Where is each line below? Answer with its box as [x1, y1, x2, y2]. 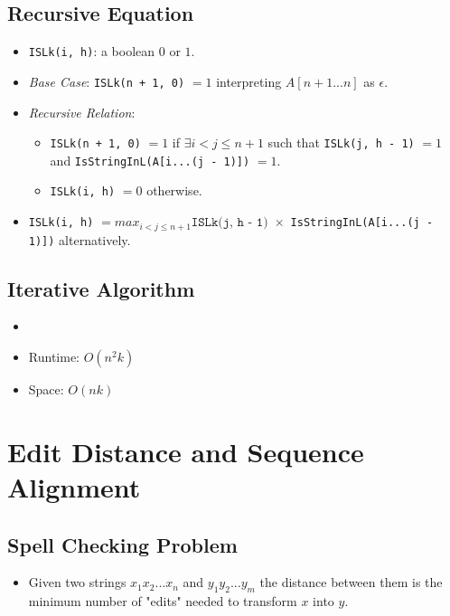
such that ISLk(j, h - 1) [267, 133, 415, 152]
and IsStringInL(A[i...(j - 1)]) [50, 150, 250, 169]
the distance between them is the [259, 573, 443, 592]
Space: [28, 379, 64, 398]
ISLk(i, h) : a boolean [28, 42, 155, 61]
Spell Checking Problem [7, 530, 238, 558]
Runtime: [28, 346, 80, 365]
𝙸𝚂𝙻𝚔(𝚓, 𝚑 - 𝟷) [191, 216, 268, 230]
